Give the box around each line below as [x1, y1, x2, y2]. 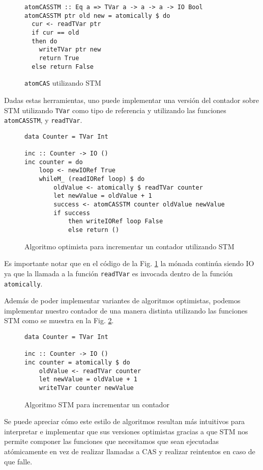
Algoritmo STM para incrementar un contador [24, 399, 169, 409]
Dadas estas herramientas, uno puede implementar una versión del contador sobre [4, 94, 259, 105]
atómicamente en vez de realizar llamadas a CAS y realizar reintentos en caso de [4, 446, 255, 456]
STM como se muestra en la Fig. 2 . [4, 315, 114, 326]
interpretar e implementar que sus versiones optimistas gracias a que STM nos [4, 426, 248, 436]
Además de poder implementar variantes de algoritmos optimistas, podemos [4, 295, 241, 306]
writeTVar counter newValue [39, 384, 134, 391]
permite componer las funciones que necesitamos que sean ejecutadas [4, 436, 219, 447]
